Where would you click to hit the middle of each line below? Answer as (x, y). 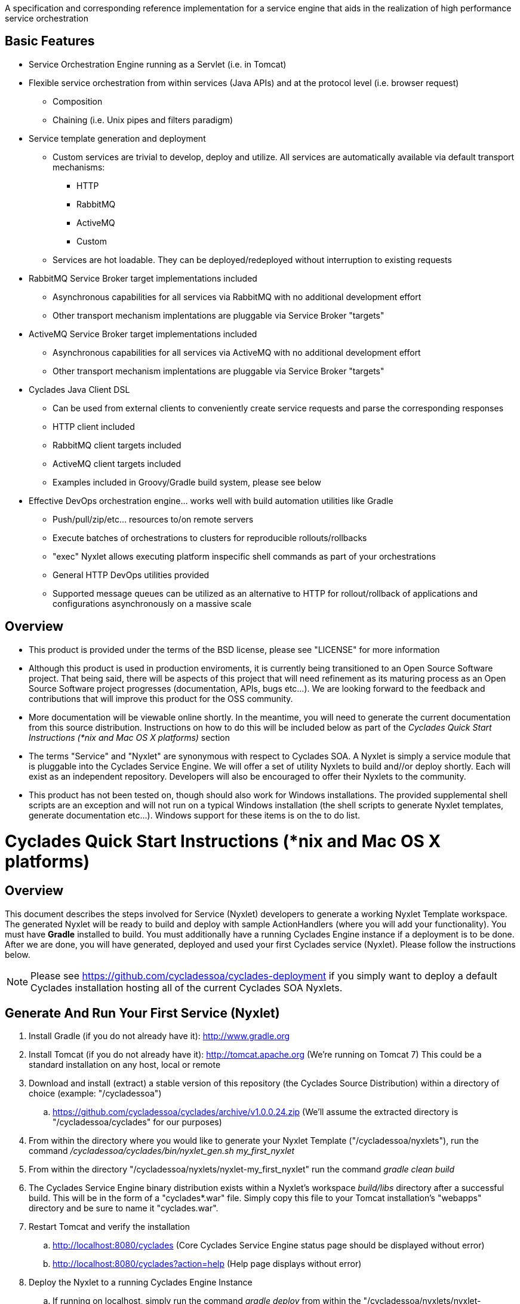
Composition (78, 101)
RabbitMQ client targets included (117, 445)
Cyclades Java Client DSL (79, 389)
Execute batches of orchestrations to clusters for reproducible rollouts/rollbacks (210, 538)
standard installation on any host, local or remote (125, 1065)
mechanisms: (79, 167)
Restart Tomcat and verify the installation (109, 1227)
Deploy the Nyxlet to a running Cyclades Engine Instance (141, 1282)
